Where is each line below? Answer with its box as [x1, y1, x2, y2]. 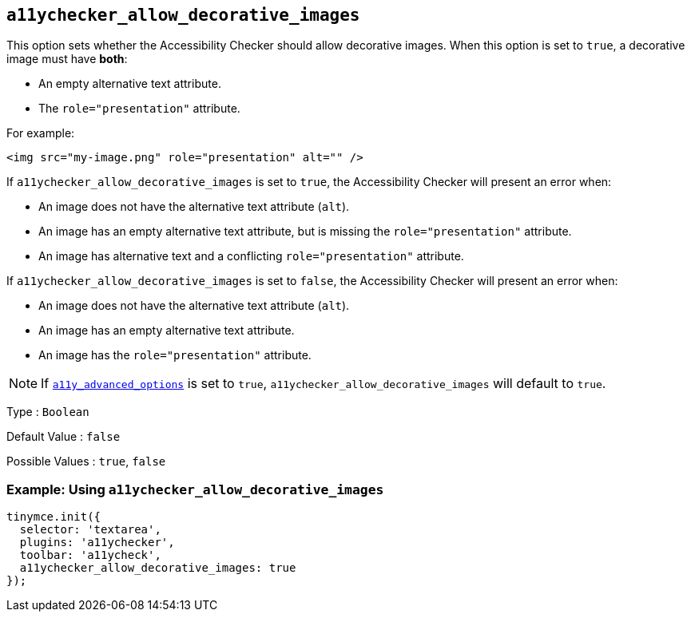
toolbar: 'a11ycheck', [19, 549, 161, 562]
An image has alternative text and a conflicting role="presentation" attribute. [38, 249, 464, 263]
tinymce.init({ [6, 510, 101, 524]
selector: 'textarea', [19, 523, 161, 537]
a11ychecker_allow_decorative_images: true [19, 561, 296, 575]
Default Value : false [6, 430, 121, 444]
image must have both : [6, 52, 128, 66]
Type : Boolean [6, 405, 89, 419]
